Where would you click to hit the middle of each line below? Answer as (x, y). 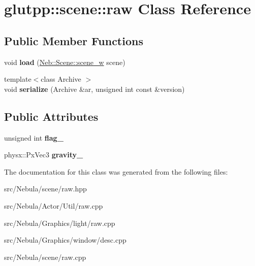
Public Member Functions (74, 40)
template (18, 79)
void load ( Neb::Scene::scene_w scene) (65, 62)
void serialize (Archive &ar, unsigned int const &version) (94, 89)
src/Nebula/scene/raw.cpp (45, 257)
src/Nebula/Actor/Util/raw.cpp (54, 205)
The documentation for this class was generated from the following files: (116, 171)
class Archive (61, 79)
